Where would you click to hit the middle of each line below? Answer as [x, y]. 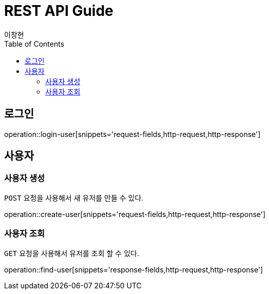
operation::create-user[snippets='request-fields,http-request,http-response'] [135, 214]
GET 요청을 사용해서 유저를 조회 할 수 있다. [72, 253]
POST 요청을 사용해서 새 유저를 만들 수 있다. [74, 198]
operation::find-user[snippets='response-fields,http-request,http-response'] [134, 269]
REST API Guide [59, 11]
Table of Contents [34, 44]
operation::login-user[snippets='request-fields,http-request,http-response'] [132, 134]
